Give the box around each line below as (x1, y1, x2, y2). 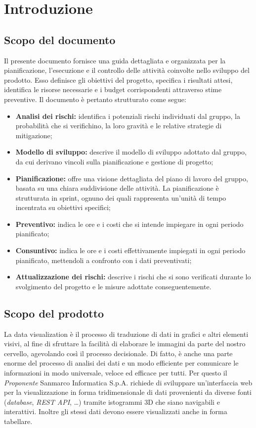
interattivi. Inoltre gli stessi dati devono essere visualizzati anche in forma (4, 406, 227, 417)
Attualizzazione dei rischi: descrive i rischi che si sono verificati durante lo (15, 271, 251, 282)
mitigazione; (15, 130, 52, 140)
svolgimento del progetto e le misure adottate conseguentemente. (15, 281, 212, 291)
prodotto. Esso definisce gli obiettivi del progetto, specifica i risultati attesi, (4, 74, 233, 85)
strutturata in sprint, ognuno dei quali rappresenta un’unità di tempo (15, 192, 226, 203)
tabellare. (4, 416, 33, 426)
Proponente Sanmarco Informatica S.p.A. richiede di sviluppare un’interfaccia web (4, 377, 253, 387)
